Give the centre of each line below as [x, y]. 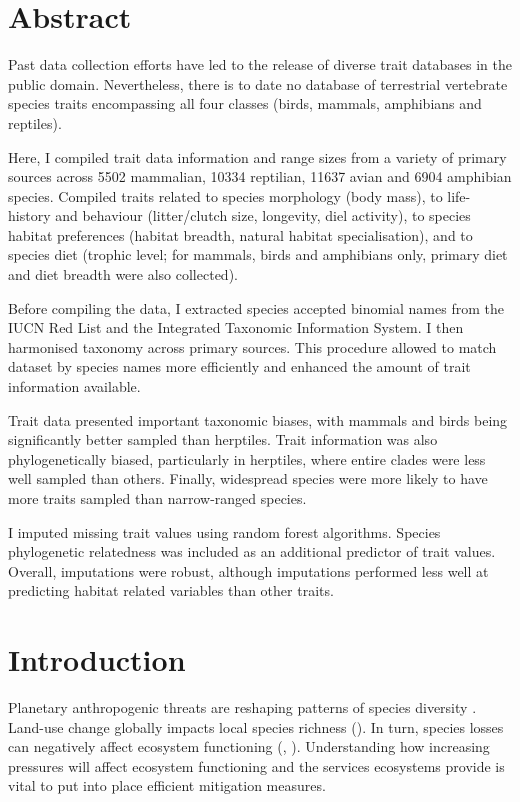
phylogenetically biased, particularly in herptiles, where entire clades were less [247, 458]
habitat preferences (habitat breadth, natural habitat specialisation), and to [240, 234]
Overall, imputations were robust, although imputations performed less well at [248, 570]
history [29, 215]
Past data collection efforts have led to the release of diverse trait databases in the [260, 64]
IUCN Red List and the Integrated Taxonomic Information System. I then [236, 327]
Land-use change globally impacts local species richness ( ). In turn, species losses [256, 726]
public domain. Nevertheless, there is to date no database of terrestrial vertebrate [258, 83]
